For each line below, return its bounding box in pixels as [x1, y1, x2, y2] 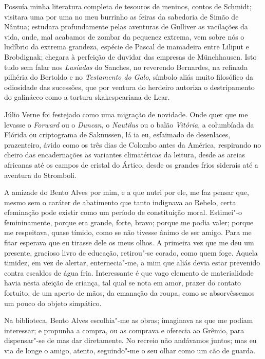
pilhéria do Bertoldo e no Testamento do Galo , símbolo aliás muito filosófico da [4, 71, 253, 82]
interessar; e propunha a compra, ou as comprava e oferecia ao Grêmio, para [4, 325, 244, 335]
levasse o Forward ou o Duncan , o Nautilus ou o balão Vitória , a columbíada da [4, 119, 254, 130]
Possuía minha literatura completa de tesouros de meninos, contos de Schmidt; [4, 1, 252, 11]
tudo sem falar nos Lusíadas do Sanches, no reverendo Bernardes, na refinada [4, 61, 248, 72]
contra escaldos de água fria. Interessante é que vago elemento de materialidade [4, 267, 254, 278]
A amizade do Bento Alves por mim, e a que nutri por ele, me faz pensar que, [4, 187, 249, 198]
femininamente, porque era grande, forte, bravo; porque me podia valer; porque [4, 217, 254, 227]
